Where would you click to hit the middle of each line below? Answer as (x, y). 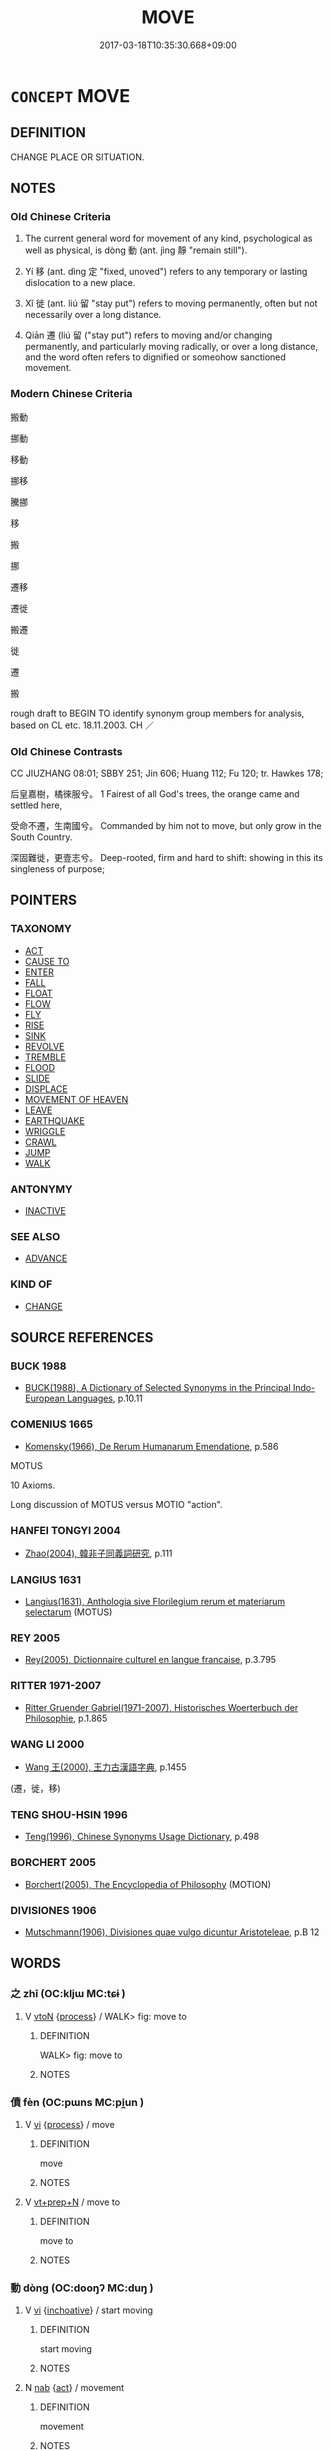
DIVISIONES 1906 (53, 1910)
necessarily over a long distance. (93, 315)
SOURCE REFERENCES (82, 1337)
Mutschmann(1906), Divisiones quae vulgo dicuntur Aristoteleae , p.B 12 (172, 1932)
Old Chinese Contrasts (66, 751)
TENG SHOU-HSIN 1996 (69, 1814)
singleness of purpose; (57, 869)
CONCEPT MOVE (70, 95)
